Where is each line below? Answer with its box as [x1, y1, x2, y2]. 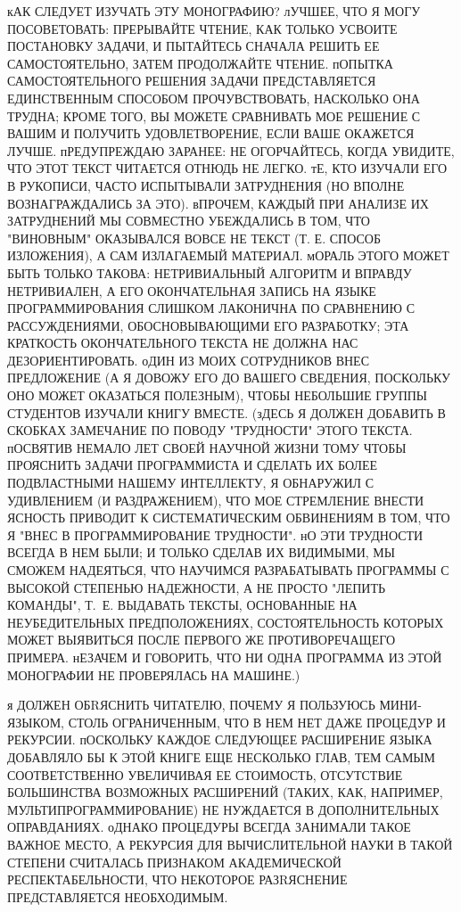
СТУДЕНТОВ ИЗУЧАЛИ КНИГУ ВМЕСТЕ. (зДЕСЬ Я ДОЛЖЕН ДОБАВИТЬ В [7, 403, 446, 422]
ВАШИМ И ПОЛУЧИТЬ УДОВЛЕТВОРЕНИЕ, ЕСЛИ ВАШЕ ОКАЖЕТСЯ [7, 124, 415, 143]
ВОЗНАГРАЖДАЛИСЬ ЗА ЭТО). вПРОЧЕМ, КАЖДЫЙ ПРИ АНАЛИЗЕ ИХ [7, 193, 429, 212]
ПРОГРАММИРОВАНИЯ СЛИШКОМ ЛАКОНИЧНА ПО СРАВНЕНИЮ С [7, 299, 416, 317]
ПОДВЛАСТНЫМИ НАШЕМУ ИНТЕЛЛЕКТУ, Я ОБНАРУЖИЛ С [7, 473, 375, 492]
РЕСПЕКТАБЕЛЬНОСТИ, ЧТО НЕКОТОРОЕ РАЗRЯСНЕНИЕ [7, 870, 348, 889]
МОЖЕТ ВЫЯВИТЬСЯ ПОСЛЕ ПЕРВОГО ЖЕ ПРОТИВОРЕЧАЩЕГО [7, 630, 396, 649]
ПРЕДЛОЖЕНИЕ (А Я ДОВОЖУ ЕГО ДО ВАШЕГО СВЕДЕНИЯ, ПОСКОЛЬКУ [7, 368, 450, 387]
